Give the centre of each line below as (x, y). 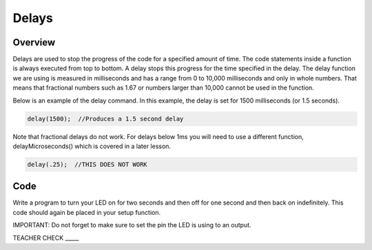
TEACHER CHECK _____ (46, 238)
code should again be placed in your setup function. (87, 212)
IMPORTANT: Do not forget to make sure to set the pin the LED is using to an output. (132, 225)
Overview (34, 42)
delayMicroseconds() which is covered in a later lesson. (92, 146)
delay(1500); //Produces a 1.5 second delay (105, 118)
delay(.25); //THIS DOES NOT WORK (87, 164)
